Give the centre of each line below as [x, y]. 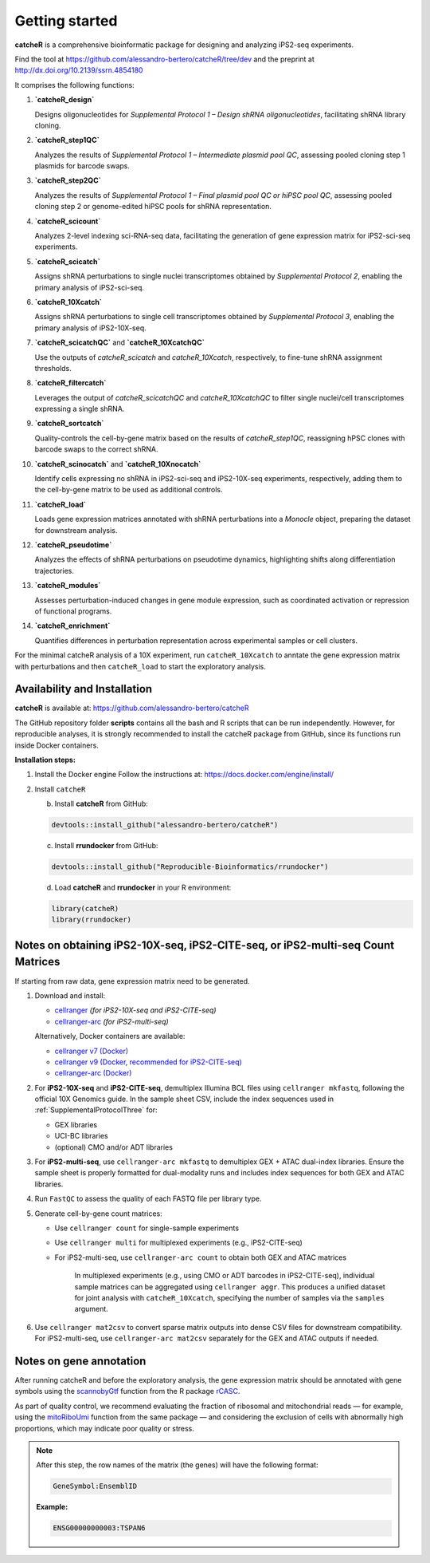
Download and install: [70, 995]
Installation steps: [45, 760]
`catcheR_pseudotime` [73, 545]
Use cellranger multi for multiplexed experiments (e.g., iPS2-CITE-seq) [178, 1243]
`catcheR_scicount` [68, 221]
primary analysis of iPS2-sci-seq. [90, 287]
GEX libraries [76, 1124]
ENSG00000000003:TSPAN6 [100, 1528]
